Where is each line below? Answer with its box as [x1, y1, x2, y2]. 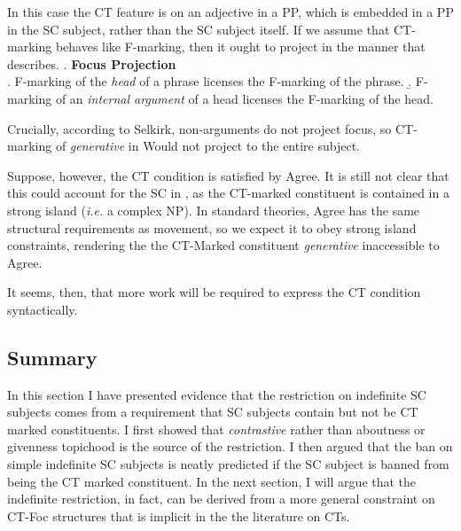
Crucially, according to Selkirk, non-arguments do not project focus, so [7, 119, 392, 137]
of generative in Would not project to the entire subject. [55, 137, 360, 155]
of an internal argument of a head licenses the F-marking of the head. [55, 89, 434, 107]
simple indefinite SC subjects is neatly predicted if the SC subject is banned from [7, 455, 449, 473]
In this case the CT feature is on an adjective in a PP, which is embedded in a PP [7, 3, 454, 20]
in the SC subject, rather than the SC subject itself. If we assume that [7, 20, 390, 38]
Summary [7, 343, 98, 371]
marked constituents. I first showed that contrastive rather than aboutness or [7, 419, 426, 438]
